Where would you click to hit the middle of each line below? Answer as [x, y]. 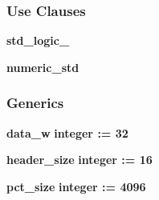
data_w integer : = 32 [67, 132]
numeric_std [43, 67]
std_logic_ [38, 40]
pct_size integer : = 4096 [76, 186]
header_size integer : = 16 [79, 160]
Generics [35, 103]
